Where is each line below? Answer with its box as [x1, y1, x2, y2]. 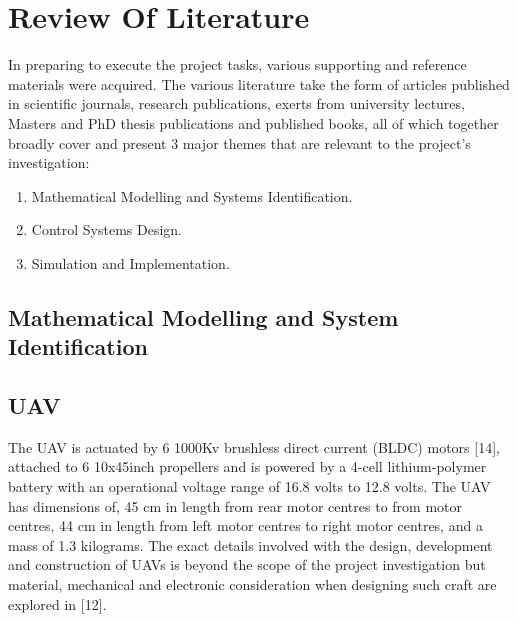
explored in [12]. [8, 593, 107, 614]
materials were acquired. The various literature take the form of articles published [8, 73, 510, 94]
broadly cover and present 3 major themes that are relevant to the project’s [8, 132, 471, 153]
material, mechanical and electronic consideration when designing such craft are [8, 574, 497, 594]
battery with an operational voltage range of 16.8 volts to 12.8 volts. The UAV [8, 476, 491, 497]
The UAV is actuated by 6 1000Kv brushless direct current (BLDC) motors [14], [8, 436, 500, 457]
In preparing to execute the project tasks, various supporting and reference [8, 54, 467, 75]
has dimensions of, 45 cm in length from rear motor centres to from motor [8, 495, 462, 516]
